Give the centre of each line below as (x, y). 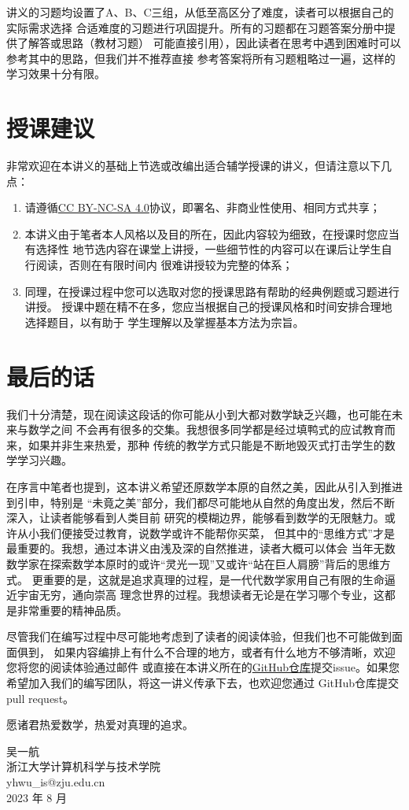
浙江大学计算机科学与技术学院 (83, 766)
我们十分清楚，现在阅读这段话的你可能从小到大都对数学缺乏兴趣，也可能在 (199, 414)
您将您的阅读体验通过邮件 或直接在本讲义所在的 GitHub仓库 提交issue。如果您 (203, 667)
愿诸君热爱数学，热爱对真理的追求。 (100, 725)
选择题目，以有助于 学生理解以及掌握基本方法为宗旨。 (164, 322)
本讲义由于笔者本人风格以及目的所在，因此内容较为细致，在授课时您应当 (212, 233)
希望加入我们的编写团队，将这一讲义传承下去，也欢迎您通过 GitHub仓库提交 (203, 683)
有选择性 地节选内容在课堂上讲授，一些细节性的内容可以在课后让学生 (203, 249)
